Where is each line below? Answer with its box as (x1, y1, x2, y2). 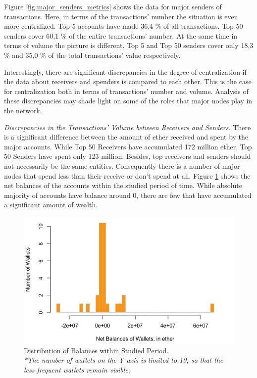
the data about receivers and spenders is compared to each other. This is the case (4, 76, 252, 87)
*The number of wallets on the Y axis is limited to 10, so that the (24, 355, 223, 365)
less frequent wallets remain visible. (24, 364, 131, 375)
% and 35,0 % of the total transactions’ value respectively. (4, 49, 181, 60)
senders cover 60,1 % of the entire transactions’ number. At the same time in (4, 30, 238, 41)
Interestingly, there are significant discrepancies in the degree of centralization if (4, 66, 247, 77)
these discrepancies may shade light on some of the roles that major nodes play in (4, 95, 253, 106)
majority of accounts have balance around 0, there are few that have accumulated (4, 189, 252, 200)
